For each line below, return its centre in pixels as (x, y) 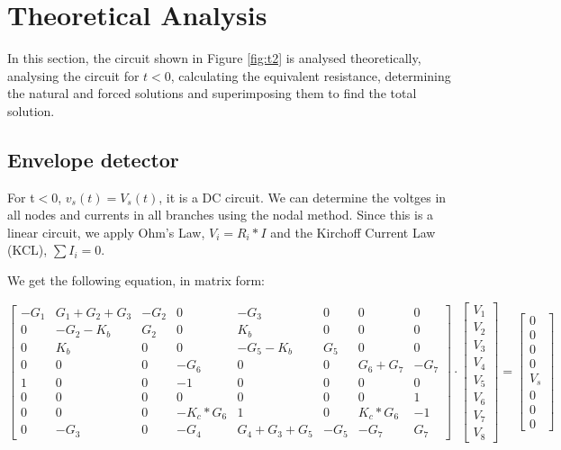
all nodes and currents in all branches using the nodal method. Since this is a (221, 215)
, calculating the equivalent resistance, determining (311, 75)
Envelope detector (93, 159)
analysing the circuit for (73, 75)
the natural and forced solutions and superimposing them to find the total (212, 93)
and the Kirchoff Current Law (353, 232)
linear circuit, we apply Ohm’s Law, (106, 232)
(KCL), (27, 250)
